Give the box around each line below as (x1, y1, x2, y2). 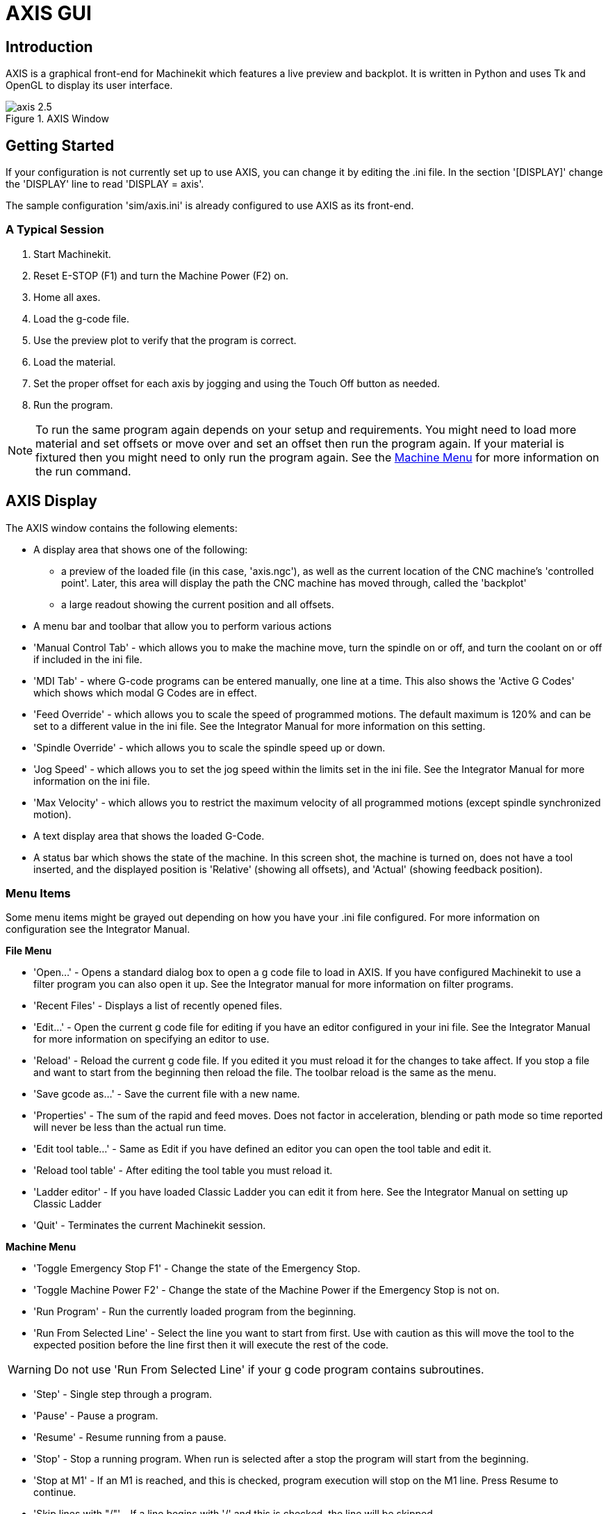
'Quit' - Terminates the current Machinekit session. (33, 1219, 266, 1232)
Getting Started (6, 136, 115, 154)
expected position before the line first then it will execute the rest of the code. (33, 1339, 389, 1351)
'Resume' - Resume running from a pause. (33, 1431, 227, 1444)
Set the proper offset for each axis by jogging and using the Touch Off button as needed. (33, 377, 441, 389)
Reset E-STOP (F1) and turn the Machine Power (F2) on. (33, 269, 289, 282)
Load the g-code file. (33, 312, 130, 325)
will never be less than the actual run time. (33, 1121, 227, 1134)
